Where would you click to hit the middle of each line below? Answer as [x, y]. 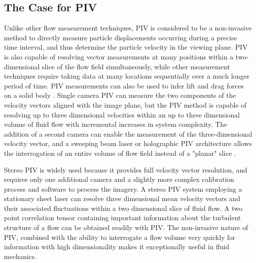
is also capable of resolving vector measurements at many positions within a [119, 56]
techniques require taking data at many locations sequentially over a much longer [127, 76]
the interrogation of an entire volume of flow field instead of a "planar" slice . [120, 153]
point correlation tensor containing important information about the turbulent [123, 218]
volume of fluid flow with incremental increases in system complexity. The [116, 124]
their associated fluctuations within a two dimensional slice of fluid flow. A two [123, 208]
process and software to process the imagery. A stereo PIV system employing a [123, 189]
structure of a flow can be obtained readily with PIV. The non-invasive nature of [126, 227]
